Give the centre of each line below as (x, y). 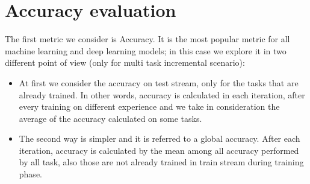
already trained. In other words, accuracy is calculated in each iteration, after (162, 94)
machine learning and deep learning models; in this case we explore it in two (146, 50)
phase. (30, 174)
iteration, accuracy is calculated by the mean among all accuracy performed (159, 150)
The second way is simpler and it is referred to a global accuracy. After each (160, 138)
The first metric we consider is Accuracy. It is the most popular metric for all (147, 39)
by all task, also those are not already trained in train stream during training (161, 162)
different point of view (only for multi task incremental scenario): (125, 62)
